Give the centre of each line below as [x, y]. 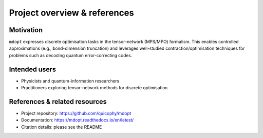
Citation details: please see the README [62, 127]
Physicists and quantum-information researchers [70, 81]
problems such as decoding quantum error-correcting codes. [71, 55]
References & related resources [58, 102]
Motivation [26, 30]
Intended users [32, 69]
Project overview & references [71, 13]
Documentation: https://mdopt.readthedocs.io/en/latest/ [77, 120]
